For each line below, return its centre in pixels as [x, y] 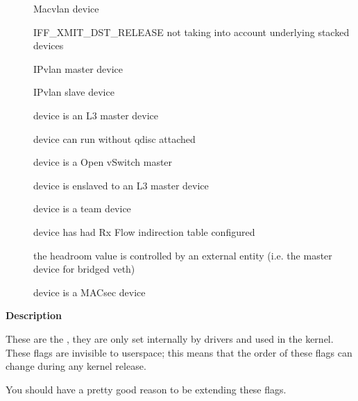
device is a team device [82, 208]
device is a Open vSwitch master [103, 162]
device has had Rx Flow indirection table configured [144, 231]
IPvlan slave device [74, 92]
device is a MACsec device [89, 292]
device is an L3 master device [96, 115]
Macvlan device [66, 8]
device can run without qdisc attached [114, 138]
